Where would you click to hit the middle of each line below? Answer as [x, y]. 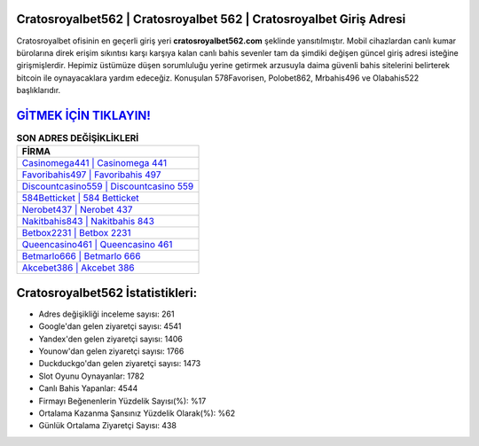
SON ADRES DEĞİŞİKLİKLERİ [78, 138]
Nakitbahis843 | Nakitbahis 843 [88, 222]
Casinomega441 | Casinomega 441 [94, 163]
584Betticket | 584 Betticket [80, 198]
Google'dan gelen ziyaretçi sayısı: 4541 [110, 326]
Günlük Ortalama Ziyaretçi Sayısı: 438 [108, 426]
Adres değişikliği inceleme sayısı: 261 [106, 314]
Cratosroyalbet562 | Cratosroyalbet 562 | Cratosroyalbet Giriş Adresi [211, 19]
